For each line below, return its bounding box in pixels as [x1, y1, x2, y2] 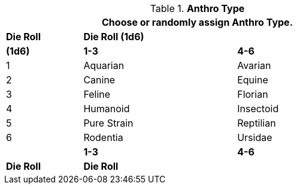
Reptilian [237, 117, 276, 129]
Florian [237, 88, 268, 100]
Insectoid [237, 103, 279, 115]
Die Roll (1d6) [83, 31, 144, 43]
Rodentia [83, 131, 123, 143]
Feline [83, 88, 111, 100]
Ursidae [237, 131, 272, 143]
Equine [237, 74, 268, 86]
